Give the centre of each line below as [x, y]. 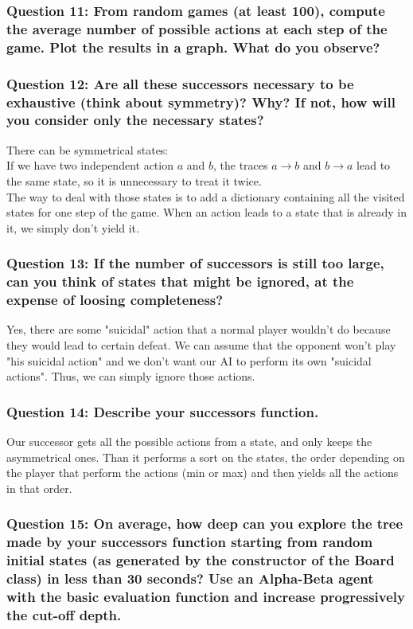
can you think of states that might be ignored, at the [180, 281]
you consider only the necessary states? [135, 120]
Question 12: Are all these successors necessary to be [180, 83]
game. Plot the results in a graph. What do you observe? [193, 47]
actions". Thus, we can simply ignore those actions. [131, 376]
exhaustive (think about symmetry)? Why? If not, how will [201, 102]
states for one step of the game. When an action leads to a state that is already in [206, 212]
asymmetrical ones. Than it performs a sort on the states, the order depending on [206, 457]
